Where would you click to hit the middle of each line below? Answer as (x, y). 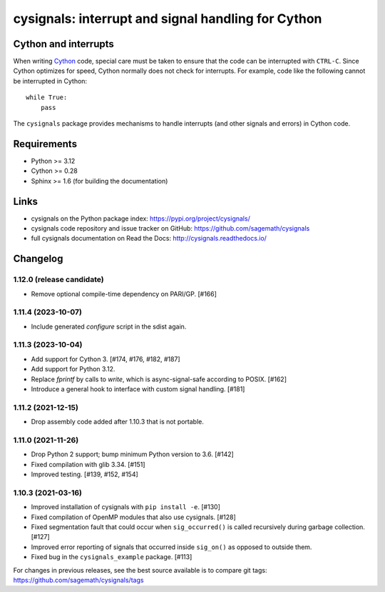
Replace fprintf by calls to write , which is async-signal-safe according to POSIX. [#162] (159, 379)
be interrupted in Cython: (50, 81)
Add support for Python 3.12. (73, 369)
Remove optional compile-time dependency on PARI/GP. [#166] (124, 294)
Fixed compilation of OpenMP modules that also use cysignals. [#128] (134, 517)
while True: (47, 97)
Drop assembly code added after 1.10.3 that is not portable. (118, 422)
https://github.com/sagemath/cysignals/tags (78, 580)
